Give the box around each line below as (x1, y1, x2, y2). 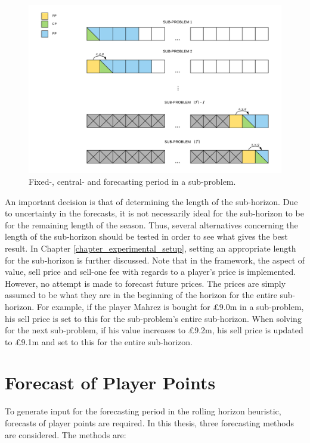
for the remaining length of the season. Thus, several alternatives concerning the (5, 218, 298, 231)
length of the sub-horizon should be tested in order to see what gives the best (5, 230, 288, 243)
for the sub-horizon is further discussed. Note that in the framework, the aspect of (5, 253, 305, 266)
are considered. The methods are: (5, 428, 126, 441)
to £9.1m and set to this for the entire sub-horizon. (5, 335, 193, 348)
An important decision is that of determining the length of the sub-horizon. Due (5, 195, 298, 207)
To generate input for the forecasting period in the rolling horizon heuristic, (5, 405, 281, 417)
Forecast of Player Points (5, 370, 216, 395)
